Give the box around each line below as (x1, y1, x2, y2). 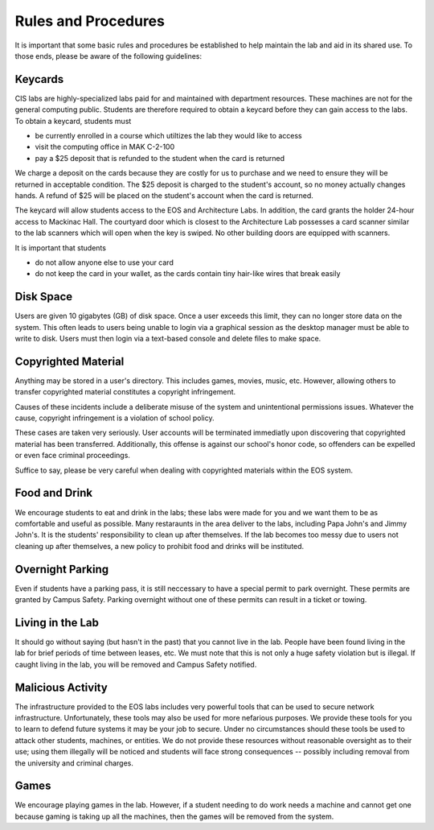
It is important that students (14, 242, 106, 253)
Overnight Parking (14, 562, 109, 576)
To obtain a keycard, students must (14, 116, 132, 126)
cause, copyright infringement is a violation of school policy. (14, 413, 215, 423)
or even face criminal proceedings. (14, 451, 130, 460)
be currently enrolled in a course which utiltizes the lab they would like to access (35, 131, 302, 141)
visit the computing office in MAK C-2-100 (35, 142, 175, 152)
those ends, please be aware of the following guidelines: (14, 51, 203, 60)
